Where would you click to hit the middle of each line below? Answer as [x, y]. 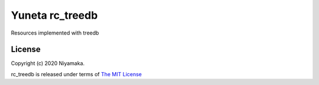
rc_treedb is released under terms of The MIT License [76, 74]
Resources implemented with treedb [55, 33]
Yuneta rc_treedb [54, 15]
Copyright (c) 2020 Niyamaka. [48, 63]
